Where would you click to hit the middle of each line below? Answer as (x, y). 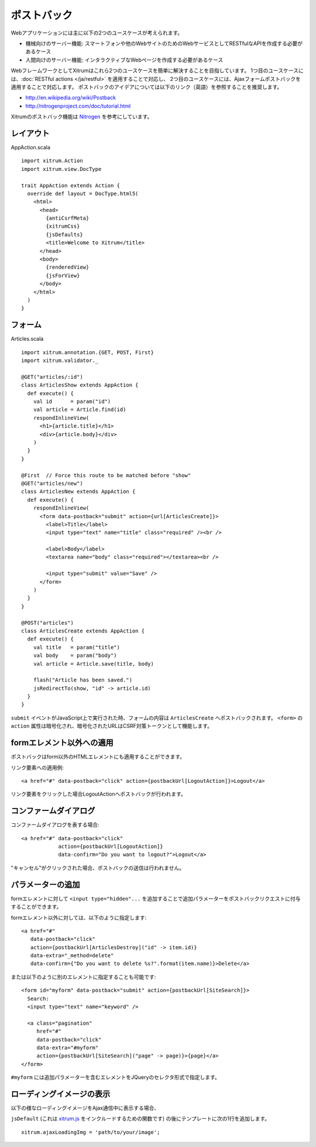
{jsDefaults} (64, 234)
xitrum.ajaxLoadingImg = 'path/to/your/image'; (91, 1132)
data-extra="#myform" (68, 1047)
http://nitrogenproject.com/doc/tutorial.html (78, 106)
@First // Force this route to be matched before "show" (106, 475)
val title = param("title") (76, 647)
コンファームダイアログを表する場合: (55, 825)
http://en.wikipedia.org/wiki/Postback (71, 98)
